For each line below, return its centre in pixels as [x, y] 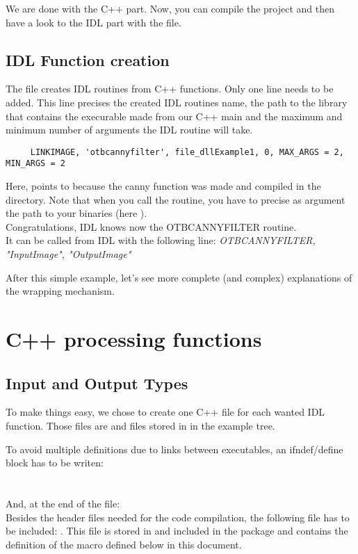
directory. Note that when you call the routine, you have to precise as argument [176, 199]
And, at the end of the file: [63, 503]
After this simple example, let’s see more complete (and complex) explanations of [179, 277]
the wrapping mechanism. [60, 291]
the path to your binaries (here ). [76, 213]
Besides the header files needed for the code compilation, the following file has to [178, 517]
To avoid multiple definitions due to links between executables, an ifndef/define [174, 449]
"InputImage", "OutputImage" [68, 254]
